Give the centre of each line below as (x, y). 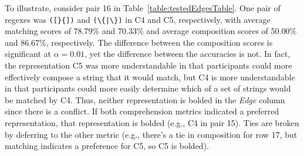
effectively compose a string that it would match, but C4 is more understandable (150, 77)
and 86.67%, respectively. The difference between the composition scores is (139, 42)
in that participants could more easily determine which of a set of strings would (148, 88)
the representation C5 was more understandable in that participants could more (148, 65)
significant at (28, 54)
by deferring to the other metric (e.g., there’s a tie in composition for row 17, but (151, 134)
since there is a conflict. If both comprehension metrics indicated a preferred (142, 111)
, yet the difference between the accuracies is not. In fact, (188, 54)
